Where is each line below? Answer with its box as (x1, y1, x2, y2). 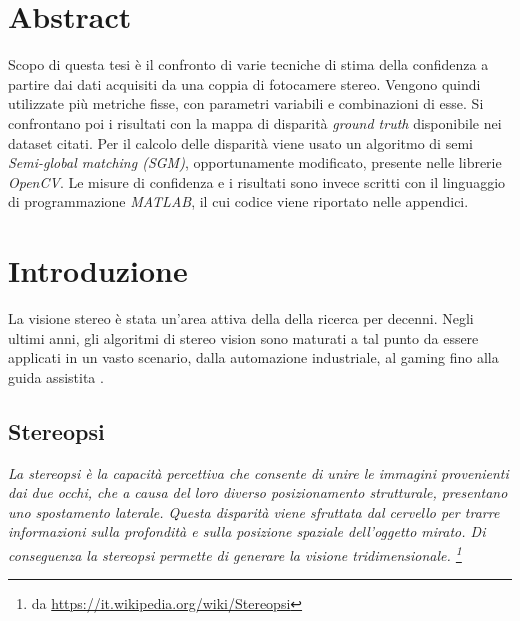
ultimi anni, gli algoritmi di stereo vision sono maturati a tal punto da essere (8, 327, 479, 348)
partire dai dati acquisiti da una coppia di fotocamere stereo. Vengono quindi (8, 73, 481, 94)
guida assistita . (8, 366, 104, 387)
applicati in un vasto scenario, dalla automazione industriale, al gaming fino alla (8, 347, 499, 368)
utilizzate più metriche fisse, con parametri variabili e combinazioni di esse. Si (8, 93, 484, 114)
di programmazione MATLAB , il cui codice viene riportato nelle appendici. (8, 191, 469, 212)
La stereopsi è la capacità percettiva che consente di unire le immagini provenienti (8, 462, 509, 483)
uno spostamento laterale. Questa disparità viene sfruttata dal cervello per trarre (8, 501, 500, 522)
